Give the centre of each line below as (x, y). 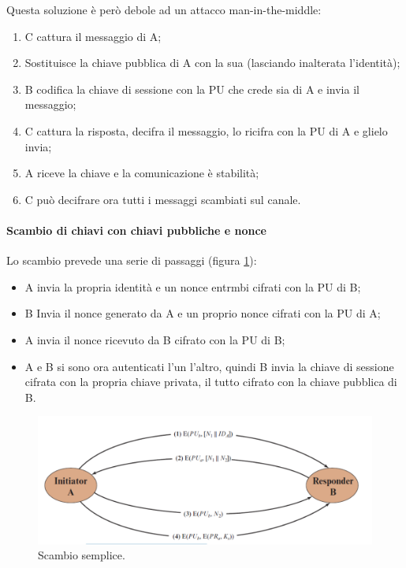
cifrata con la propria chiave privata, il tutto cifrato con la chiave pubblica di (211, 382)
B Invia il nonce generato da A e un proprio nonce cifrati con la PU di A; (203, 313)
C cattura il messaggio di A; (93, 36)
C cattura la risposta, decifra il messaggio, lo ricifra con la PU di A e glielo (206, 130)
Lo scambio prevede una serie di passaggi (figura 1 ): (132, 260)
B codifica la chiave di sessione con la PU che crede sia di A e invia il (192, 89)
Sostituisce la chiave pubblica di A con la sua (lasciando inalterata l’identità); (212, 63)
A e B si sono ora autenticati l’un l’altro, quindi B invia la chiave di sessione (209, 366)
